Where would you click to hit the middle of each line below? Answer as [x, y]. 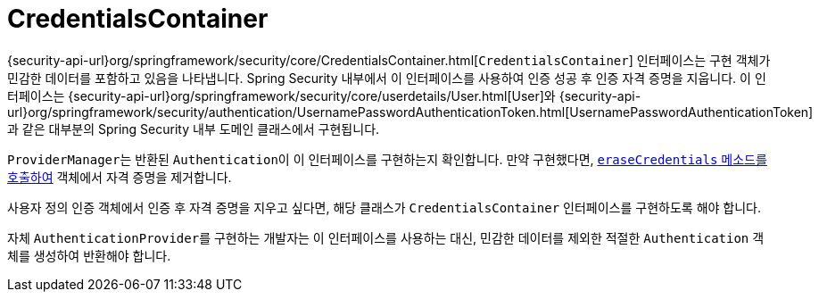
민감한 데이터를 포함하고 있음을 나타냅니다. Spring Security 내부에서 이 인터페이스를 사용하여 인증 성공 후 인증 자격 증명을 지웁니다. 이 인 [387, 78]
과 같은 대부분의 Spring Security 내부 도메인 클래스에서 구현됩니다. [194, 129]
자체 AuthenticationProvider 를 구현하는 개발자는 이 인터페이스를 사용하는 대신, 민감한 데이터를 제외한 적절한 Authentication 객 [386, 237]
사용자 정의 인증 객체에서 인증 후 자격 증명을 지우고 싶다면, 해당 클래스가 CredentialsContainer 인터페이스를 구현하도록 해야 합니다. [385, 207]
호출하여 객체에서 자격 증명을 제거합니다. [120, 177]
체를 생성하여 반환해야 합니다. [89, 255]
